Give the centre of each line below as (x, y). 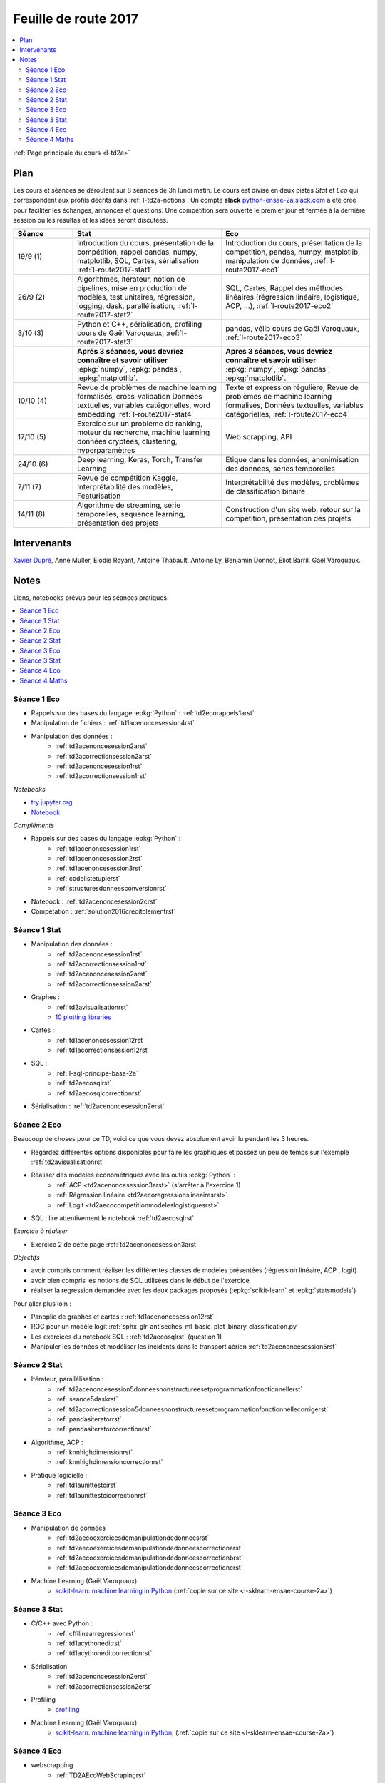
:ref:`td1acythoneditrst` (89, 1643)
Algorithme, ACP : (57, 1442)
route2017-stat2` (105, 315)
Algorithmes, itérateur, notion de (131, 280)
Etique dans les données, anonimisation (292, 460)
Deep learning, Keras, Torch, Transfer (140, 460)
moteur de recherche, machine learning (144, 433)
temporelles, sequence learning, (131, 514)
